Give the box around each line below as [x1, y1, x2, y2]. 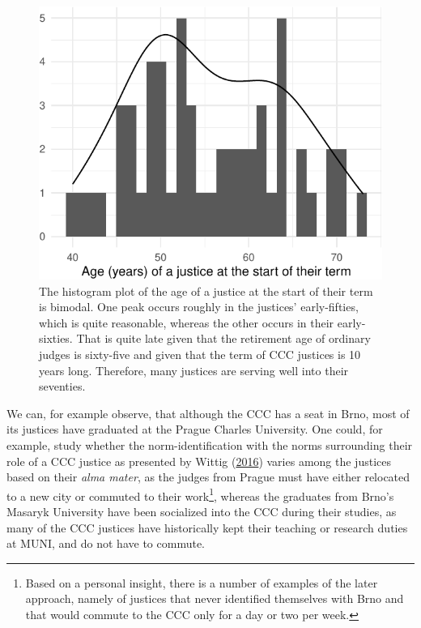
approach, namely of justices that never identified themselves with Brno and [25, 590, 404, 607]
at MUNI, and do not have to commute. [6, 535, 205, 552]
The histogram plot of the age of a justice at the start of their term [39, 282, 373, 299]
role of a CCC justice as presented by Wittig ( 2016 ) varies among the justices [6, 452, 391, 469]
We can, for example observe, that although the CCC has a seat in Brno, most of [6, 404, 410, 421]
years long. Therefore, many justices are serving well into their [39, 361, 349, 378]
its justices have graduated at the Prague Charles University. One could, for [6, 421, 383, 438]
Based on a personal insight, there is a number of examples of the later [25, 574, 378, 591]
